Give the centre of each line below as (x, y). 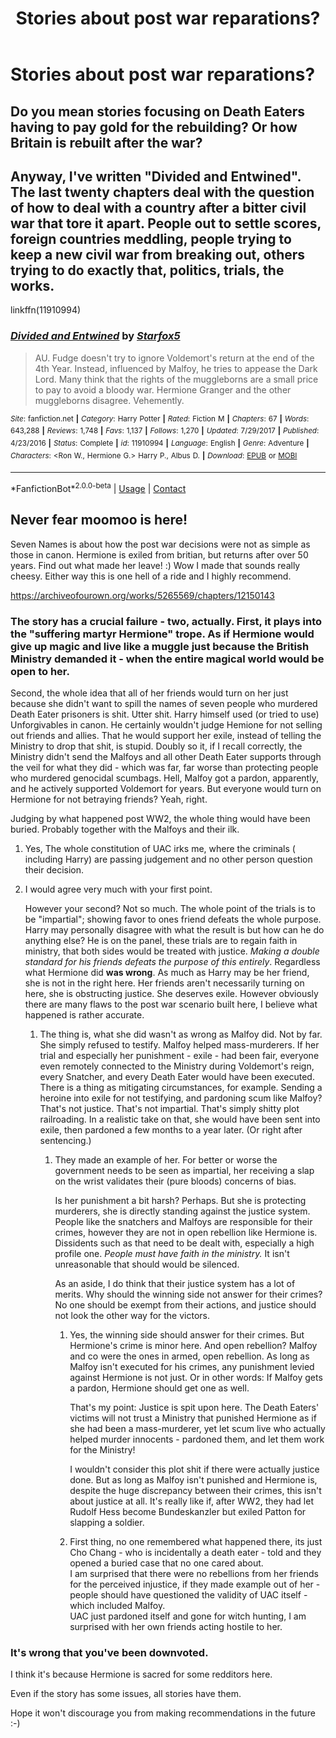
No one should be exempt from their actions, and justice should (185, 1305)
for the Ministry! (102, 1450)
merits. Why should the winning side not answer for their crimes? (188, 1294)
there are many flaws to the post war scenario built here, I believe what (171, 1004)
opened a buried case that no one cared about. (166, 1563)
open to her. (40, 671)
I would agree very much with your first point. (118, 889)
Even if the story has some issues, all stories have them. (126, 1694)
